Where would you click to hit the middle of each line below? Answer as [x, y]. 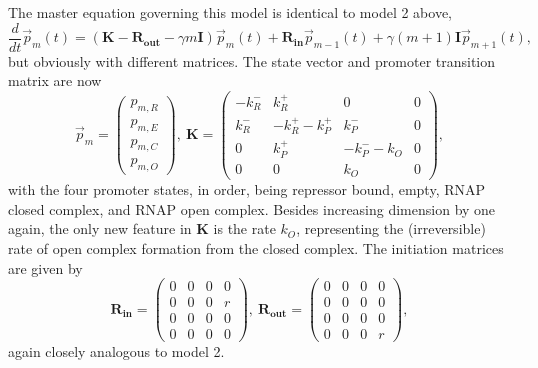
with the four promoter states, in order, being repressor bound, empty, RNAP [247, 189]
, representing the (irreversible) [391, 228]
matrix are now [55, 80]
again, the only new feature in [100, 228]
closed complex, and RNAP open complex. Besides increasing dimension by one [252, 208]
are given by [45, 267]
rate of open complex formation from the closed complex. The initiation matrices [256, 247]
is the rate [244, 228]
